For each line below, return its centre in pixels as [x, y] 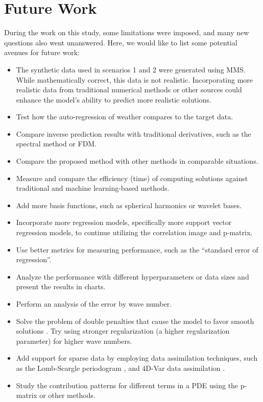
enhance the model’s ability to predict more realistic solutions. [114, 99]
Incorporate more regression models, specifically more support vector [124, 222]
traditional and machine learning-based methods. [93, 188]
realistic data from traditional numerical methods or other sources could [129, 90]
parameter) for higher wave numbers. [74, 341]
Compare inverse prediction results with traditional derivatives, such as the [134, 133]
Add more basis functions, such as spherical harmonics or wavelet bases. [129, 205]
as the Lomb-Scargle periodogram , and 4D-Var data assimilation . [121, 368]
